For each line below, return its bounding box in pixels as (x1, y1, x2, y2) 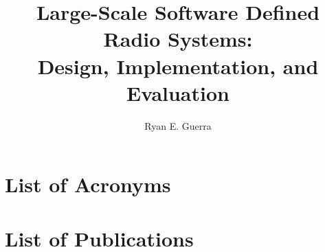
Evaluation (126, 78, 229, 106)
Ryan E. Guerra (144, 118, 212, 133)
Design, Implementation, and (37, 51, 319, 80)
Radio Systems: (103, 25, 253, 53)
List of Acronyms (5, 170, 171, 198)
